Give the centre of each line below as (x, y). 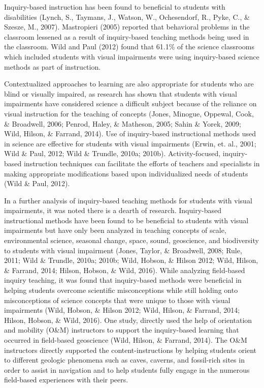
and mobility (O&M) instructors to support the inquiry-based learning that (122, 330)
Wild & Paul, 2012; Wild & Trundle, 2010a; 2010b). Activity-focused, (112, 153)
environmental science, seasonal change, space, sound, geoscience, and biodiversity (131, 240)
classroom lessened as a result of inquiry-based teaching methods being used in (127, 36)
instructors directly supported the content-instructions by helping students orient (130, 350)
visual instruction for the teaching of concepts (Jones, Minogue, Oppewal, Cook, (129, 113)
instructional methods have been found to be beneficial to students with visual (126, 220)
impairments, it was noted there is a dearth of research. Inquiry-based (113, 210)
